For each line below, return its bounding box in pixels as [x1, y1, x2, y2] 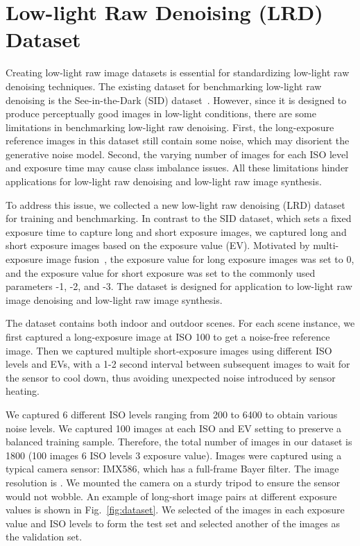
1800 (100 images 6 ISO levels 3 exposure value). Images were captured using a [6, 447, 342, 462]
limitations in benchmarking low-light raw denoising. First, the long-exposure [6, 119, 334, 134]
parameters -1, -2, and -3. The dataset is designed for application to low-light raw [6, 279, 352, 293]
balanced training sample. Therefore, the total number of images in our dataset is [6, 434, 352, 449]
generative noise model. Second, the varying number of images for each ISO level [6, 146, 349, 161]
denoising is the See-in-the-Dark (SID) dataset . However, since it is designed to [6, 92, 347, 107]
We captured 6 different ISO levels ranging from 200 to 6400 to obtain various [6, 407, 338, 421]
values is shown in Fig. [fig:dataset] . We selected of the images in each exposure [6, 502, 345, 517]
